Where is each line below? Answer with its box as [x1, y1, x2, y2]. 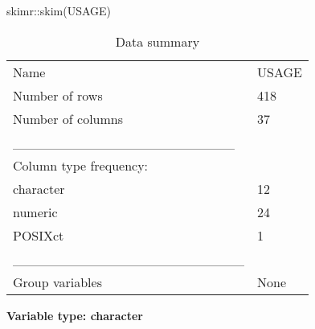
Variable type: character [6, 306, 144, 323]
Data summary [115, 31, 200, 51]
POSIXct [13, 225, 64, 245]
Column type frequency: [13, 155, 149, 175]
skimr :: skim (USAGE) [6, 2, 112, 19]
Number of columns [13, 109, 124, 128]
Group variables [13, 272, 102, 291]
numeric [13, 202, 58, 221]
